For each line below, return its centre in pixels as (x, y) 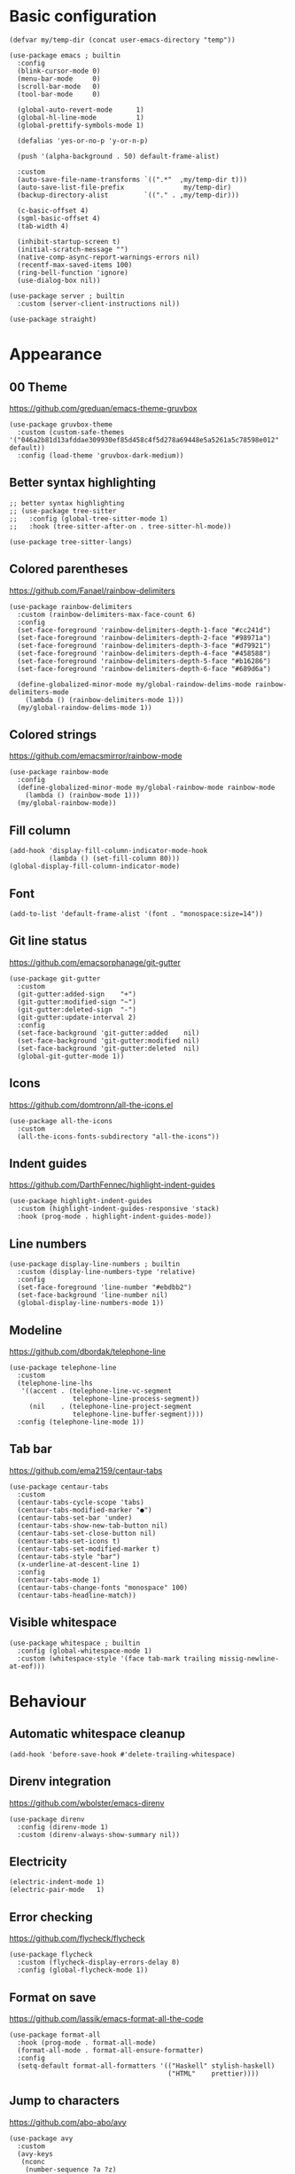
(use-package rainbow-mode (59, 772)
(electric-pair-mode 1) (57, 1890)
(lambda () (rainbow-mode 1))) (83, 795)
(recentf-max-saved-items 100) (75, 265)
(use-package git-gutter (55, 978)
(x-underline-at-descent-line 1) (79, 1564)
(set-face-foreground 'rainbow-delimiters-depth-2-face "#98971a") (144, 637)
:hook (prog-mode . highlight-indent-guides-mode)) (115, 1216)
